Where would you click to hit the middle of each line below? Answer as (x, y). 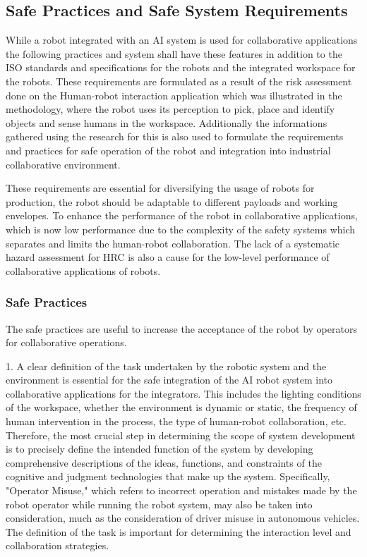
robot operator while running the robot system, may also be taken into (159, 504)
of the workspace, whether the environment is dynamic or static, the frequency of (181, 407)
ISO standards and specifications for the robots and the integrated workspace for (181, 67)
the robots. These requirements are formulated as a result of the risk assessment (179, 81)
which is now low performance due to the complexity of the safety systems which (181, 229)
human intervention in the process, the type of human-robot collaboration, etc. (176, 421)
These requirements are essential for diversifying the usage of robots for (160, 188)
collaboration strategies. (58, 545)
